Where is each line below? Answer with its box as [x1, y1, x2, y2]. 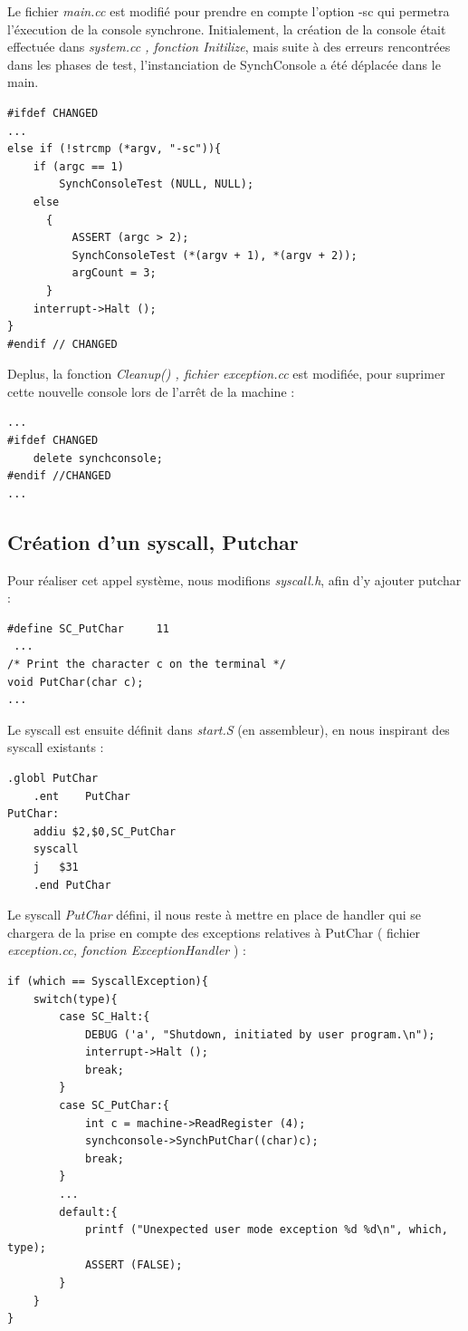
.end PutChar [33, 878, 111, 892]
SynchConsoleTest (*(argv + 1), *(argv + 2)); [72, 248, 358, 262]
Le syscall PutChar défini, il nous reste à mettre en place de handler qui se [7, 905, 421, 924]
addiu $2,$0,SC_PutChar [33, 825, 177, 838]
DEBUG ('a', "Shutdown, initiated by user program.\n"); [84, 1027, 435, 1041]
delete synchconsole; [33, 451, 163, 465]
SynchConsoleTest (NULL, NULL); [59, 178, 254, 191]
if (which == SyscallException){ [7, 974, 208, 988]
